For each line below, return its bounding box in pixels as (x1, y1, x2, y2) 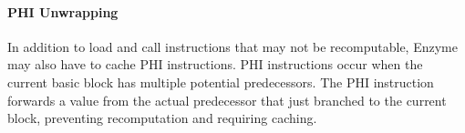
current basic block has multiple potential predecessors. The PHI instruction (7, 72, 434, 91)
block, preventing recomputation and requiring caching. (7, 108, 317, 128)
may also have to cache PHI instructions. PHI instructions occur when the (7, 55, 423, 74)
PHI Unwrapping (7, 2, 119, 21)
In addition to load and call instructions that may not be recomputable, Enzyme (7, 36, 458, 56)
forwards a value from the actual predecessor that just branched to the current (7, 90, 447, 109)
